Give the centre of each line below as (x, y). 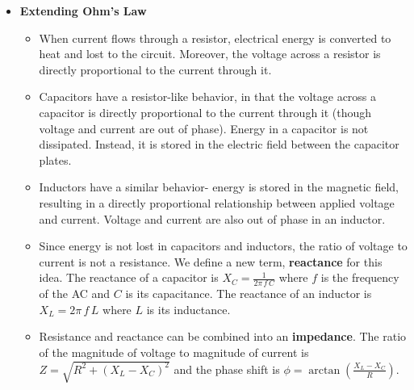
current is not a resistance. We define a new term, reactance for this (211, 261)
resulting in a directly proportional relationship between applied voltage (217, 202)
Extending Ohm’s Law (83, 10)
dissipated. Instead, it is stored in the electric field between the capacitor (219, 144)
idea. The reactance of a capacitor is (129, 277)
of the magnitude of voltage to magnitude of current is (174, 352)
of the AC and (75, 294)
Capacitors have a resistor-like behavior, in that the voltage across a (208, 96)
